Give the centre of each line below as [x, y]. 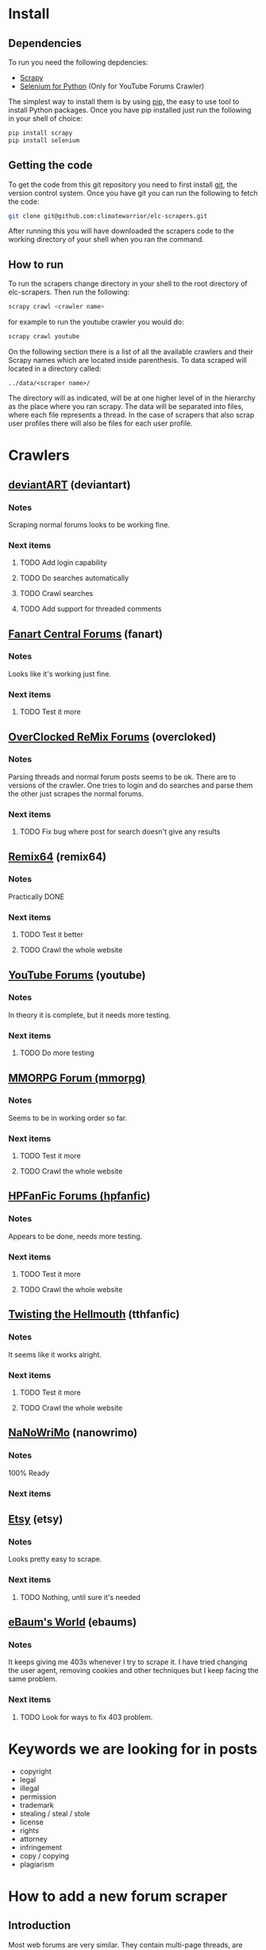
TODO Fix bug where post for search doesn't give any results [120, 831]
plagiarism [37, 1864]
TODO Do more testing [57, 1053]
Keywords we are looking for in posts [133, 1749]
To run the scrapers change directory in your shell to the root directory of [128, 284]
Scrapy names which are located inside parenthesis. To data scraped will [128, 360]
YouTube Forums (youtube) [77, 975]
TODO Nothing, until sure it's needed [80, 1597]
